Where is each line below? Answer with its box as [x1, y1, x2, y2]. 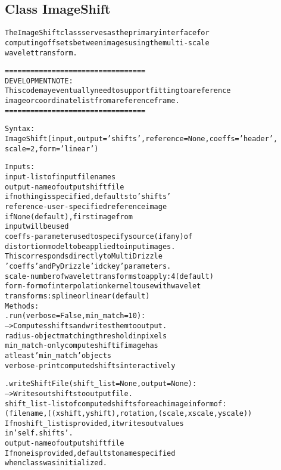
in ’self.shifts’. [5, 429, 73, 438]
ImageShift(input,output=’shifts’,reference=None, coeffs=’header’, [5, 135, 278, 144]
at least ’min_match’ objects [5, 351, 111, 360]
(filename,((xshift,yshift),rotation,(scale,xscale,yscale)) [5, 409, 252, 418]
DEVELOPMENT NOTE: [5, 76, 73, 85]
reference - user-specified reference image [5, 203, 167, 211]
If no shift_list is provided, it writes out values [5, 419, 184, 428]
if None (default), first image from [5, 212, 133, 221]
